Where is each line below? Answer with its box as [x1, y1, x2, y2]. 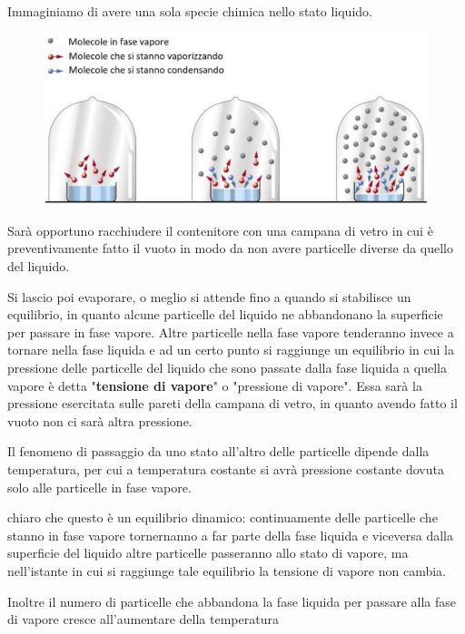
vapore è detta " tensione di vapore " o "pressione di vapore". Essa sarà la [7, 376, 422, 395]
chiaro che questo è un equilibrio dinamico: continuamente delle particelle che [7, 508, 438, 527]
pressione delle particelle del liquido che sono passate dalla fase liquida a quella [7, 357, 447, 376]
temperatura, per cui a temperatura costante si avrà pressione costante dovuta [7, 459, 444, 478]
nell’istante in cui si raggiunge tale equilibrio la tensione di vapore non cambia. [7, 561, 446, 580]
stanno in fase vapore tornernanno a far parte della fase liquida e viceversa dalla [7, 525, 453, 544]
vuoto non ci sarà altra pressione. [7, 411, 193, 430]
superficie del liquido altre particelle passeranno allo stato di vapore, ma [7, 543, 409, 562]
